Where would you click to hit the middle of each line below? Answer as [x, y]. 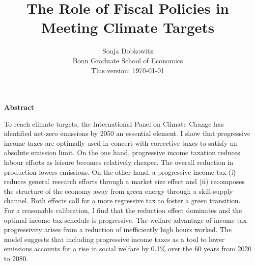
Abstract [19, 107]
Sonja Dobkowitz [128, 51]
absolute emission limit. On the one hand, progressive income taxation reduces [122, 152]
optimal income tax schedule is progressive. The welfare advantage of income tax [126, 220]
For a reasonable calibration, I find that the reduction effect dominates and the [123, 210]
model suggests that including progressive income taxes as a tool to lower [114, 239]
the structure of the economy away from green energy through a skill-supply [118, 191]
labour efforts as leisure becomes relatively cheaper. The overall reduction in [119, 162]
